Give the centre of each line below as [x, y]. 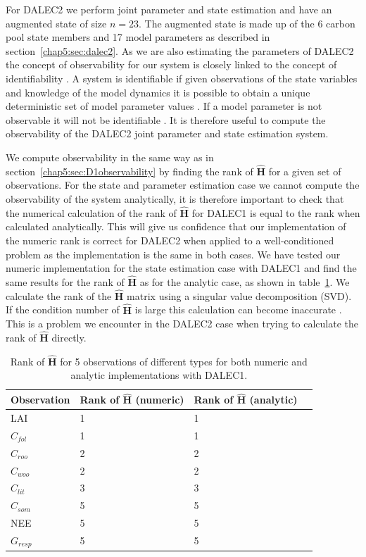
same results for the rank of [65, 281]
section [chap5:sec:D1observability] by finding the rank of [130, 171]
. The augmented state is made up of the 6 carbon [247, 23]
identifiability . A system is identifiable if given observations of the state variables [182, 78]
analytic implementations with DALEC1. [159, 375]
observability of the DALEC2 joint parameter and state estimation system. [167, 133]
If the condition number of [63, 309]
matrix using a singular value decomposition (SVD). [239, 295]
